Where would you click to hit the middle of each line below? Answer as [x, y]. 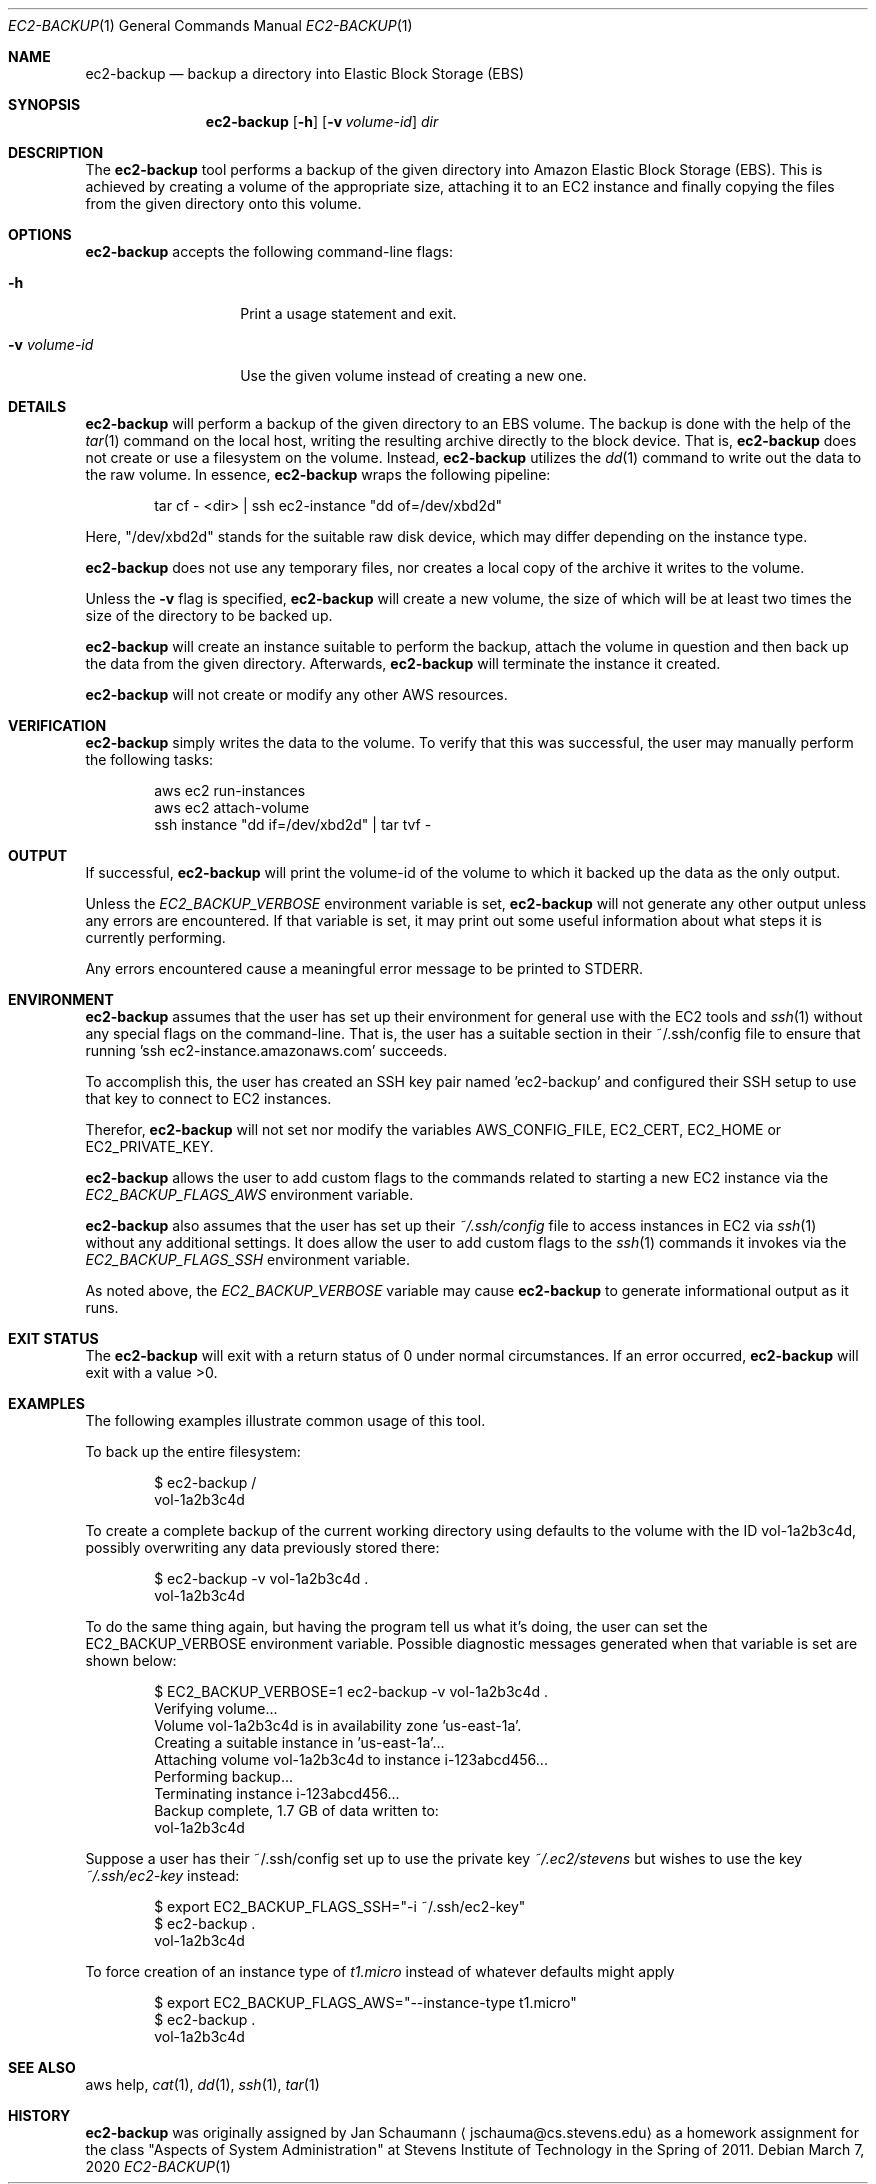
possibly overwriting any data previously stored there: [262, 1547]
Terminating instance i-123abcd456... [277, 1793]
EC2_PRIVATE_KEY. [149, 1146]
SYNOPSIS [44, 104]
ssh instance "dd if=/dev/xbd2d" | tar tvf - [293, 824]
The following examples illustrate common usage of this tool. [285, 1420]
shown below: [131, 1660]
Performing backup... [224, 1776]
